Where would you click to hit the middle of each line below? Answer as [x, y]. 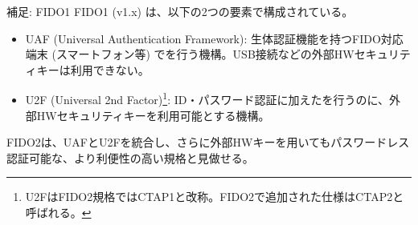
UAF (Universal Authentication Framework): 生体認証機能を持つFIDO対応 [214, 38]
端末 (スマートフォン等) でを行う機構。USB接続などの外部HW [190, 54]
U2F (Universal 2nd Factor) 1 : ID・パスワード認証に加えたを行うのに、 [207, 98]
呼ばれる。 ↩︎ [58, 212]
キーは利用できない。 [93, 69]
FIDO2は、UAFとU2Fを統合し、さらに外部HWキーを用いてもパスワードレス [208, 142]
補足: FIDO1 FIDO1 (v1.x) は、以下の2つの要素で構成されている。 [180, 11]
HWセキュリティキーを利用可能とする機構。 [153, 115]
